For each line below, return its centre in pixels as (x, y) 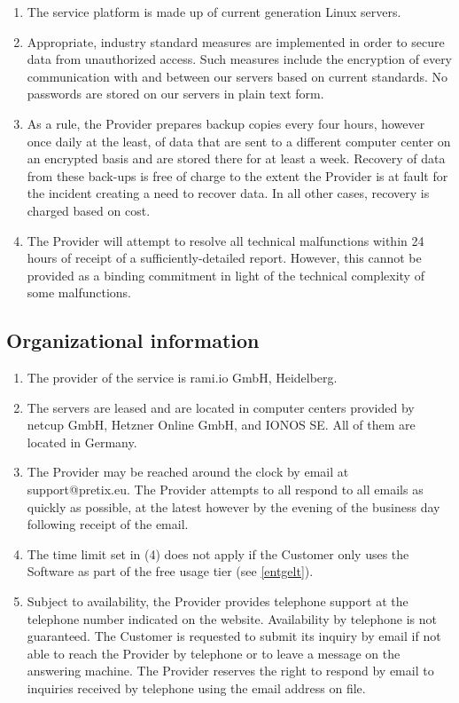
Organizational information (133, 340)
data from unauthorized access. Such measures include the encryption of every (240, 59)
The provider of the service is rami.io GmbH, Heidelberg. (182, 378)
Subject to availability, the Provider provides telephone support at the (218, 601)
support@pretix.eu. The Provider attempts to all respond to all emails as (225, 490)
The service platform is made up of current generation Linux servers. (214, 12)
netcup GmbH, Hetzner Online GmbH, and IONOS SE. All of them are (221, 425)
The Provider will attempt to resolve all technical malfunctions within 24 (226, 240)
